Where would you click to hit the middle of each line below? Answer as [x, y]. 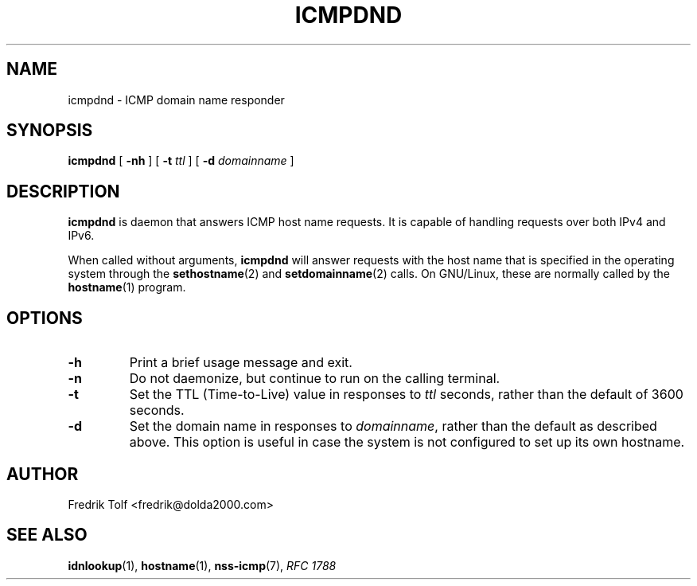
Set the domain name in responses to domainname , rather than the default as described [393, 426]
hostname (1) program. [127, 287]
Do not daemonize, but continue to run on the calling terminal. [315, 379]
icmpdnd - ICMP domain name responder [176, 100]
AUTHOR [43, 474]
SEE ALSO [47, 535]
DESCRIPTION [63, 191]
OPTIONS [45, 318]
